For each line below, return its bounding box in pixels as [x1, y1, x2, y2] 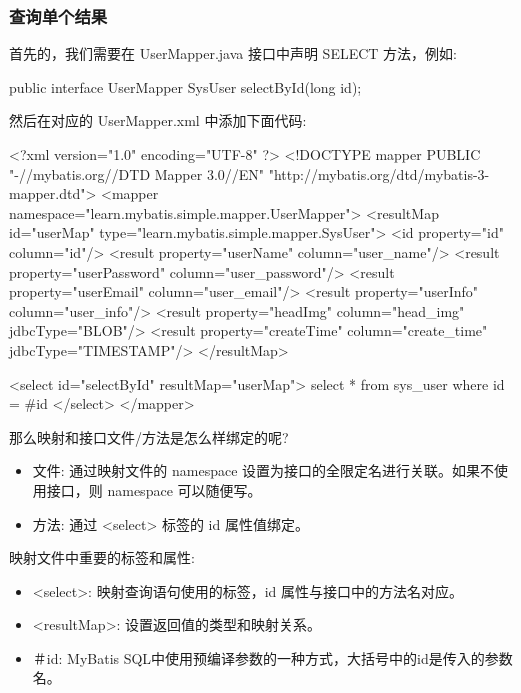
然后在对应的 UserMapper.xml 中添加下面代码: [9, 110, 307, 131]
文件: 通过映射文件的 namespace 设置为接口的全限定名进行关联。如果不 [32, 460, 495, 481]
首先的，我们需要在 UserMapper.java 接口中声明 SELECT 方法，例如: [9, 43, 457, 64]
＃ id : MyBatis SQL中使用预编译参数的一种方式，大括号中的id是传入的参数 [32, 647, 513, 668]
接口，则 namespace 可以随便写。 [46, 479, 262, 500]
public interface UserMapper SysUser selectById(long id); [9, 76, 362, 97]
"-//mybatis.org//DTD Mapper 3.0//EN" [9, 163, 265, 184]
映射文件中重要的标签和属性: [9, 547, 195, 568]
